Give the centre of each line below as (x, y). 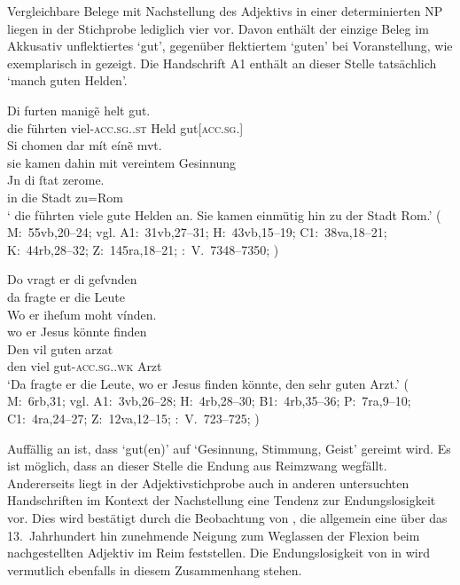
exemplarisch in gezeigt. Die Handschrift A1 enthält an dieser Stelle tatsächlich (222, 63)
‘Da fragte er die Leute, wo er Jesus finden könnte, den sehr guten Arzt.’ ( (208, 383)
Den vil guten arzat (60, 348)
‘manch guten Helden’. (67, 80)
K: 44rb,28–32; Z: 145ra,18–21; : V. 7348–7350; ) (143, 249)
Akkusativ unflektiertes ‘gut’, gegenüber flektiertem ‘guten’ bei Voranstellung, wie (230, 46)
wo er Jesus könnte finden (77, 332)
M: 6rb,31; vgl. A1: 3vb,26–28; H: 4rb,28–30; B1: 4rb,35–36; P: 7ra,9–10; (209, 401)
